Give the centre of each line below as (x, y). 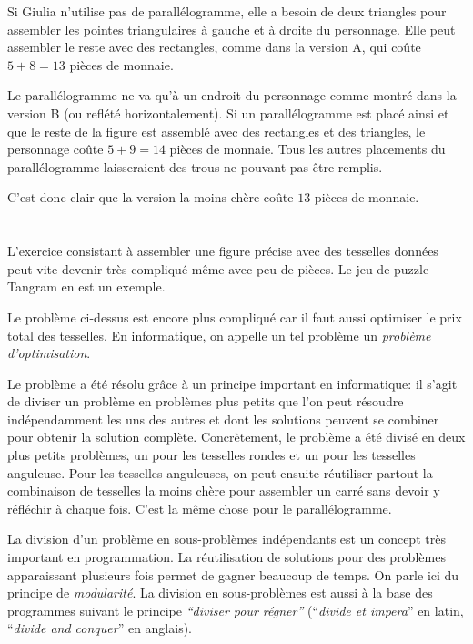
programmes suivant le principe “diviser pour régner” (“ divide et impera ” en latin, (236, 610)
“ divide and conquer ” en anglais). (100, 628)
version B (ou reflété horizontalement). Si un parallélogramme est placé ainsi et (228, 112)
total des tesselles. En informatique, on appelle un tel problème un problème (219, 335)
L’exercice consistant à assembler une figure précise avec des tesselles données (223, 251)
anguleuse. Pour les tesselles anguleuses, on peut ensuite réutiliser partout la (220, 472)
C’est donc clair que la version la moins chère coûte (151, 197)
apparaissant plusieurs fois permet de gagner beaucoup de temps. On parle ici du (233, 574)
